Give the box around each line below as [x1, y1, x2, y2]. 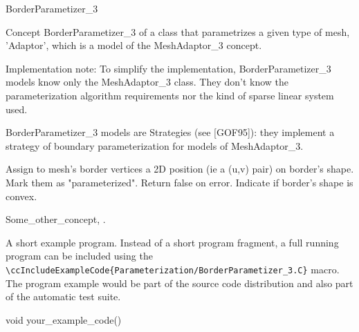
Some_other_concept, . [6, 212, 106, 226]
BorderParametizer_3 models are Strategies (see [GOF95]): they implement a [6, 125, 335, 139]
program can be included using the [6, 248, 153, 263]
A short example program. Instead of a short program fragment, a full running [6, 235, 339, 249]
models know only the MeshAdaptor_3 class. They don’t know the [6, 75, 289, 89]
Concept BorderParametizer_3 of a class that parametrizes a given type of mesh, [6, 24, 350, 39]
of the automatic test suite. [6, 289, 121, 304]
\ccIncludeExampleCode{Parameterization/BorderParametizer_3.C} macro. [6, 262, 340, 276]
